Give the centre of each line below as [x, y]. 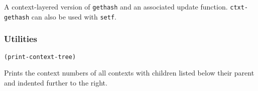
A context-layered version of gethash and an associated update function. [116, 6]
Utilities [21, 39]
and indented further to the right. [56, 82]
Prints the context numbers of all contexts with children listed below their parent [129, 73]
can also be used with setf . [74, 16]
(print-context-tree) [40, 57]
